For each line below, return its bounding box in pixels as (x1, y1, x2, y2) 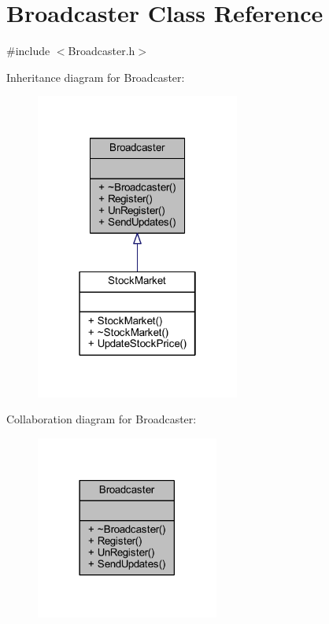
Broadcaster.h (68, 42, 135, 59)
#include (6, 42, 50, 59)
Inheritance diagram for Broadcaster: (6, 68, 185, 85)
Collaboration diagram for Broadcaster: (6, 411, 197, 427)
